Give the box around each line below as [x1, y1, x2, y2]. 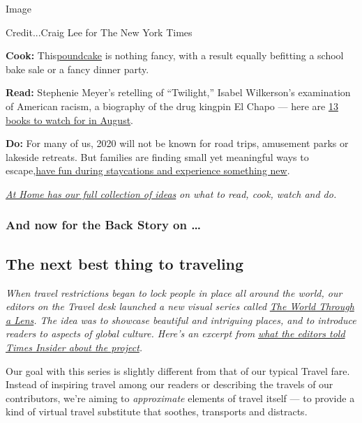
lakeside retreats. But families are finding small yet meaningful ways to [6, 149, 309, 164]
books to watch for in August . [6, 112, 133, 127]
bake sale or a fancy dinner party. [6, 61, 149, 76]
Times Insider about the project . [6, 339, 143, 354]
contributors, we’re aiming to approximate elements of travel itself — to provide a [6, 390, 355, 405]
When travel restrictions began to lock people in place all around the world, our [6, 285, 342, 300]
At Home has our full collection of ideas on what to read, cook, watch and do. [6, 186, 337, 201]
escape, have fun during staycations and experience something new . [6, 163, 290, 178]
